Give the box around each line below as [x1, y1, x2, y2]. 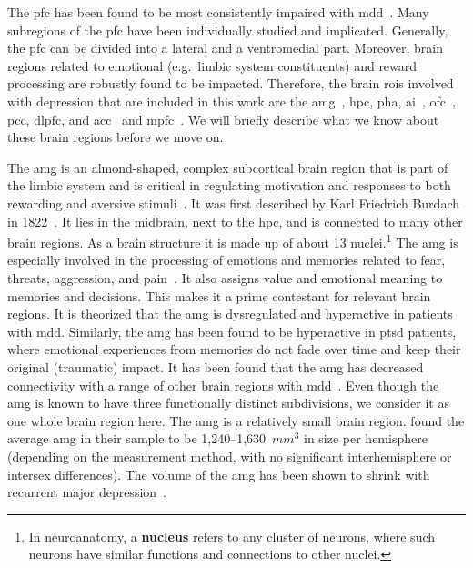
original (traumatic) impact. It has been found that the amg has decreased [7, 357, 424, 376]
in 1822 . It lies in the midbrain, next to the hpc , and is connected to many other [7, 211, 463, 230]
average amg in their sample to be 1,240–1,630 [7, 429, 267, 448]
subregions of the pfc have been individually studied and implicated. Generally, [7, 20, 448, 39]
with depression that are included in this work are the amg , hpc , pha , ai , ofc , [7, 91, 456, 110]
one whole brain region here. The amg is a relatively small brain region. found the [7, 411, 465, 430]
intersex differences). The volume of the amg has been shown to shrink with [7, 464, 430, 483]
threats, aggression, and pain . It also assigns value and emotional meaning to [7, 268, 443, 287]
